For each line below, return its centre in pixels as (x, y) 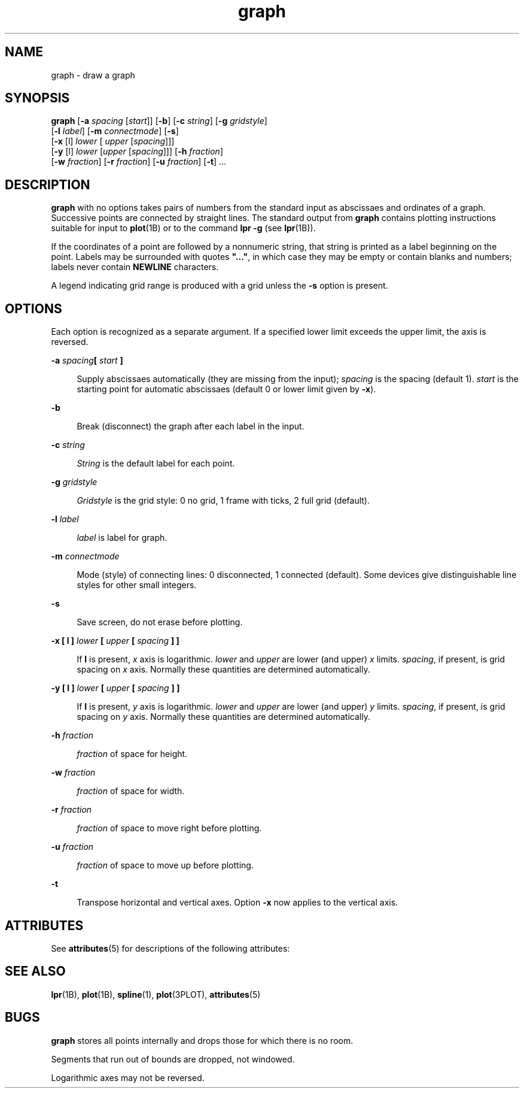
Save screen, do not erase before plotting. (160, 622)
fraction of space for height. (132, 754)
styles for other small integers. (137, 585)
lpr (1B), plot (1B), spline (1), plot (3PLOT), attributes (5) (156, 994)
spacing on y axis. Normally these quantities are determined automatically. (223, 717)
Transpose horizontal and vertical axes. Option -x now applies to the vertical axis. (237, 903)
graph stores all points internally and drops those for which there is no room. (202, 1040)
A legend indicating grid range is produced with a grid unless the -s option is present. (220, 286)
